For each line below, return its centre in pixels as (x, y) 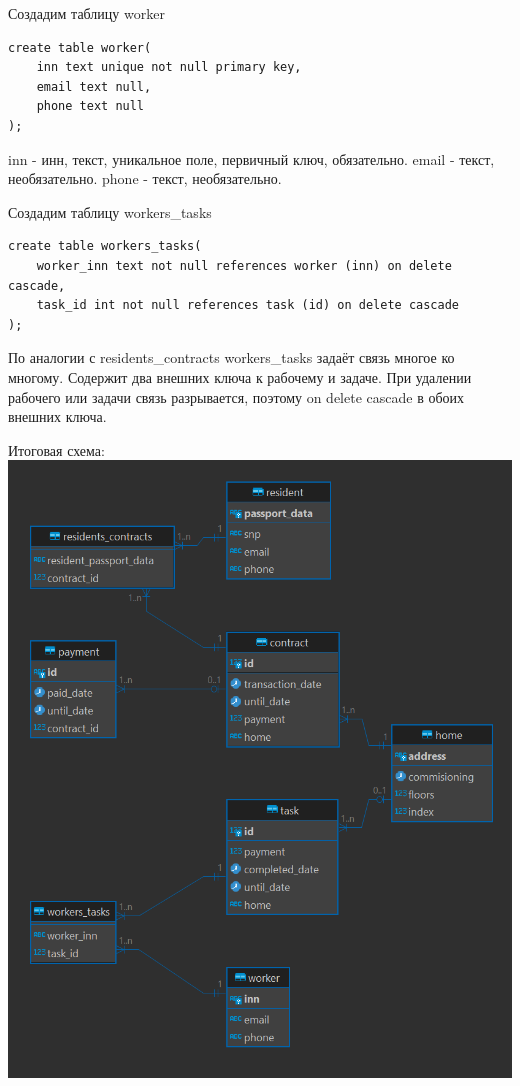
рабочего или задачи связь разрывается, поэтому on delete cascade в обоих (236, 396)
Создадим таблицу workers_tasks (110, 211)
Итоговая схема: (56, 449)
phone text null (90, 106)
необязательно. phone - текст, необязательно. (145, 178)
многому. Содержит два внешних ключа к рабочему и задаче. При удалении (240, 376)
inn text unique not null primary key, (169, 67)
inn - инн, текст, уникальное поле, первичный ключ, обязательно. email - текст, (251, 158)
